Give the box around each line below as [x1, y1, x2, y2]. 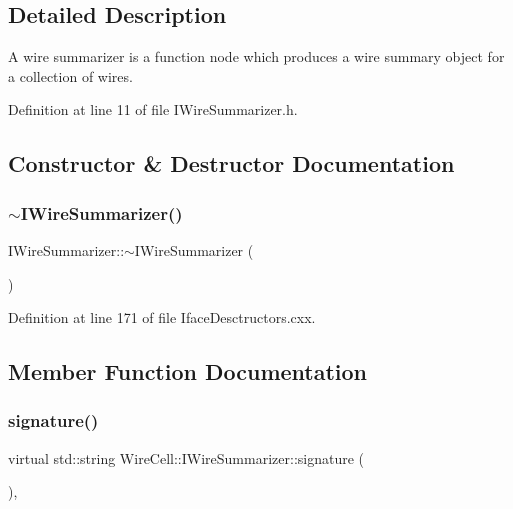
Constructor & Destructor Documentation [8, 148, 455, 179]
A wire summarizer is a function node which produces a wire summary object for [8, 46, 505, 67]
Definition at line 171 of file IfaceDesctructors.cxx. [8, 307, 316, 328]
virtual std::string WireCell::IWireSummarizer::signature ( [8, 447, 365, 468]
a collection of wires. [8, 65, 133, 86]
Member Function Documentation [8, 356, 368, 387]
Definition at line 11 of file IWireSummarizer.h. [8, 99, 298, 120]
